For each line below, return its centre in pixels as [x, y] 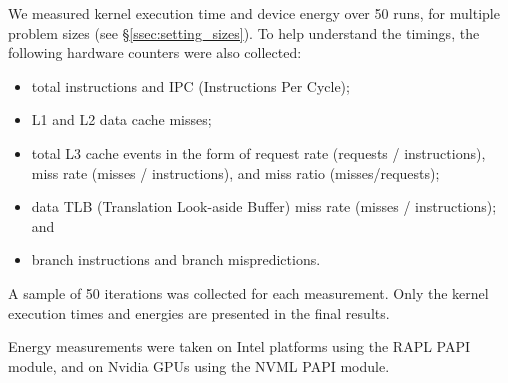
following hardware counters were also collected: [155, 52]
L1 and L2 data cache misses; [121, 119]
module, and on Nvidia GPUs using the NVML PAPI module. [199, 365]
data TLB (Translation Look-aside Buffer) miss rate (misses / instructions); [264, 206]
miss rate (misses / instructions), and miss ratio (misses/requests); [235, 172]
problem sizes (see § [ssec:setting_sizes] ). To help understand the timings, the [244, 32]
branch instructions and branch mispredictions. [176, 259]
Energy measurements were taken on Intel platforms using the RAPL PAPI [239, 346]
